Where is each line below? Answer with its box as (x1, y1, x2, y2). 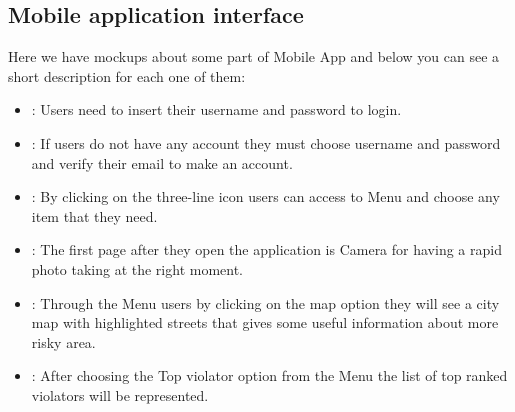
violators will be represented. (31, 384, 209, 405)
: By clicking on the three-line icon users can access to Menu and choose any (31, 186, 500, 207)
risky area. (31, 331, 96, 352)
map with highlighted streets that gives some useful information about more (31, 312, 499, 333)
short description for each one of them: (8, 65, 246, 86)
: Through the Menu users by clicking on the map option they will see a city (31, 292, 500, 313)
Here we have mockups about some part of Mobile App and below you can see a (8, 46, 500, 67)
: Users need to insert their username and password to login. (31, 99, 402, 120)
